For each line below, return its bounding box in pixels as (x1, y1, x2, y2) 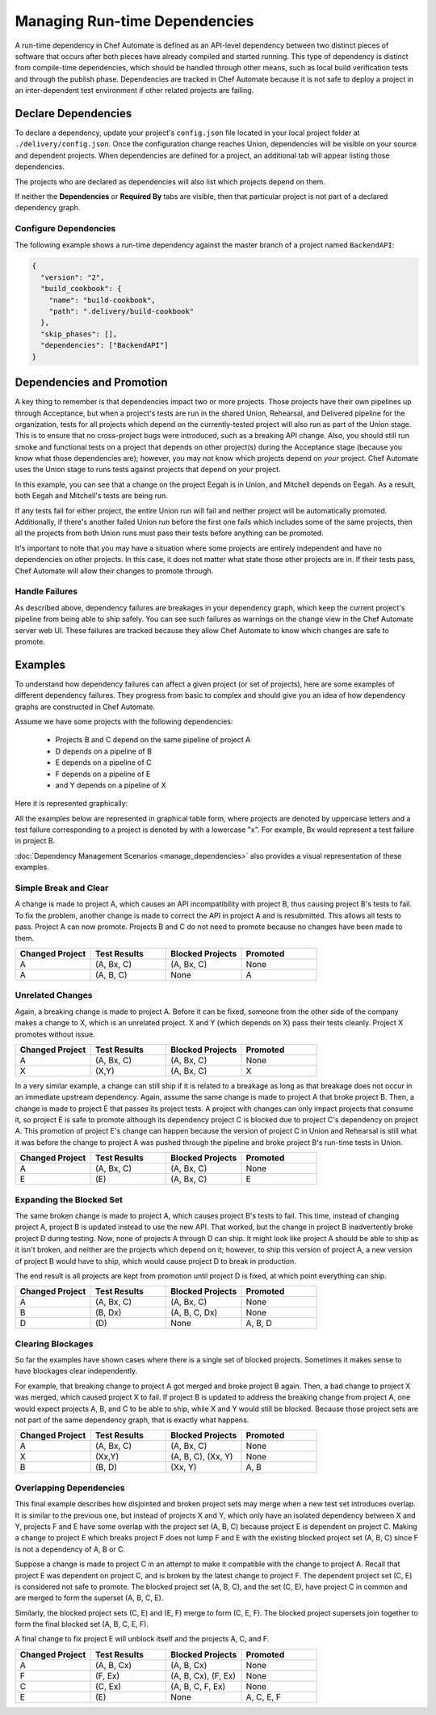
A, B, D (245, 1318, 272, 1329)
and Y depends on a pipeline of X (55, 780, 167, 790)
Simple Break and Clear (15, 882, 109, 893)
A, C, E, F (245, 1691, 282, 1702)
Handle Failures (15, 586, 78, 598)
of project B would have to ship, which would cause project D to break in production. (15, 1256, 296, 1265)
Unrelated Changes (15, 990, 93, 1001)
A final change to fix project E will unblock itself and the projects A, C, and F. (15, 1634, 270, 1644)
